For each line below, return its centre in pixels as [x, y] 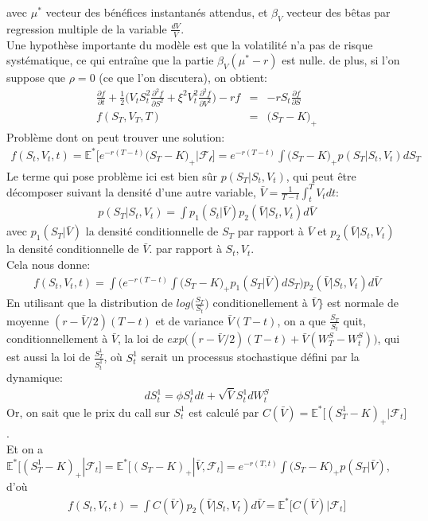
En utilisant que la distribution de [89, 303]
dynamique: [35, 377]
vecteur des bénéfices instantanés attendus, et [157, 12]
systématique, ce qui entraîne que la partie [110, 60]
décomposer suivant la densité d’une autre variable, [131, 191]
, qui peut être [321, 175]
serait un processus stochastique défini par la [250, 357]
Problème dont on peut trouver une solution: [116, 136]
